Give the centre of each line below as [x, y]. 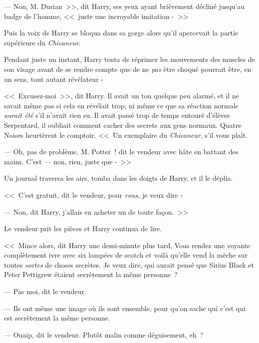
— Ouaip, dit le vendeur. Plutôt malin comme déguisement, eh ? [104, 334]
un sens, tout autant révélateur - [54, 79]
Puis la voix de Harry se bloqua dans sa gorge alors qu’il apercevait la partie [121, 33]
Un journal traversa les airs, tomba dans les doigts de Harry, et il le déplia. [119, 178]
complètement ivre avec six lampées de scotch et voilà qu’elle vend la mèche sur [126, 255]
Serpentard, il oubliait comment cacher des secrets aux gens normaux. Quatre [123, 125]
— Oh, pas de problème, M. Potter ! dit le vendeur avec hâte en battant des [121, 152]
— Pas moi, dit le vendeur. [45, 291]
